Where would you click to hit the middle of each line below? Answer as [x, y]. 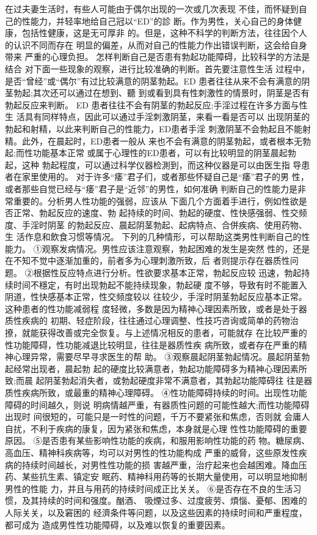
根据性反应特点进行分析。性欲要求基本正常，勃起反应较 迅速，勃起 [167, 273]
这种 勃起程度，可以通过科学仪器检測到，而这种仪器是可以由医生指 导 [162, 164]
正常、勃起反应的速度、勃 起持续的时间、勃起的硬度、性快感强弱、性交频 [160, 213]
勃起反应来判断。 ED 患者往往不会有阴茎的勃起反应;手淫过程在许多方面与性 [156, 104]
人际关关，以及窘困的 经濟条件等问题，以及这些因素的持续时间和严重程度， [156, 512]
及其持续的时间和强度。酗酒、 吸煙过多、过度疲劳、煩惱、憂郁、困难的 [164, 500]
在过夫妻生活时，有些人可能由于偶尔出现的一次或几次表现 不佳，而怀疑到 [152, 9]
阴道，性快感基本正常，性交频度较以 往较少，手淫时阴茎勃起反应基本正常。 [156, 297]
